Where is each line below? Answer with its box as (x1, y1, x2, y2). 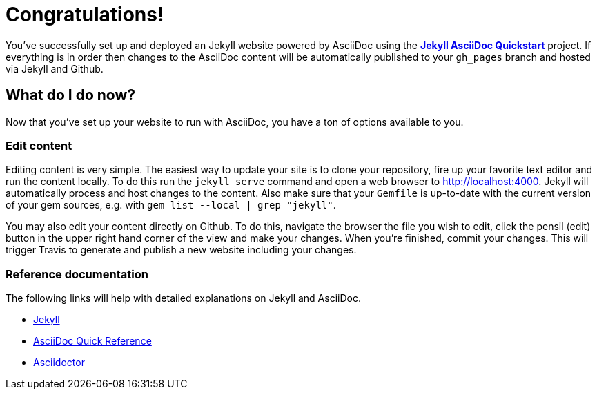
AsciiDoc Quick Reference (33, 335, 152, 347)
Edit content (6, 138, 72, 153)
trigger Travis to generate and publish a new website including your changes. (6, 244, 357, 256)
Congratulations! (6, 3, 164, 26)
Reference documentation (6, 267, 148, 281)
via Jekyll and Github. (6, 62, 104, 75)
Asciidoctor (33, 356, 85, 369)
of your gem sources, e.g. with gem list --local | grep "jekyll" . (6, 199, 336, 211)
